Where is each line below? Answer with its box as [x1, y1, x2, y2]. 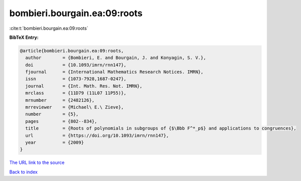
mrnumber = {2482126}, [25, 97, 95, 103]
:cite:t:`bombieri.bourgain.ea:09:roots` [9, 25, 88, 31]
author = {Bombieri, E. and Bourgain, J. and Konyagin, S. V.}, [25, 55, 206, 61]
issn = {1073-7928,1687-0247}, [25, 76, 127, 82]
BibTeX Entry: [9, 34, 39, 40]
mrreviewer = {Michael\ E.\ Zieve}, [25, 104, 124, 110]
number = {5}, [25, 111, 79, 117]
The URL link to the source [9, 159, 65, 166]
